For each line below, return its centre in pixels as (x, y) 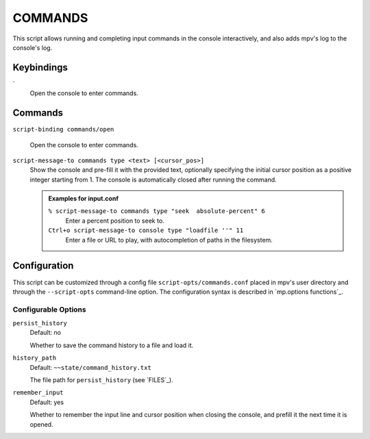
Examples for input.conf (84, 199)
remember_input (38, 393)
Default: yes (47, 402)
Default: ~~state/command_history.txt (91, 367)
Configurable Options (49, 310)
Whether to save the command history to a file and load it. (112, 345)
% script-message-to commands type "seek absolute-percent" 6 (157, 211)
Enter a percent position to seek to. (115, 221)
